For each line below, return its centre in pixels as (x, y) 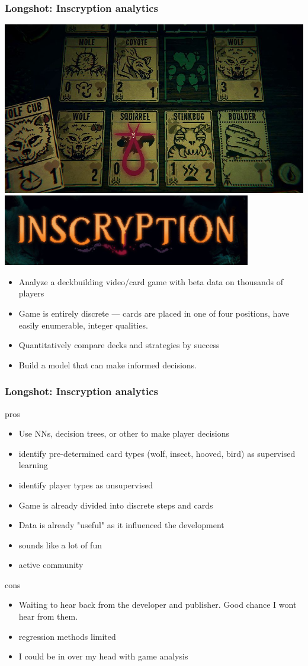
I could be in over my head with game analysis (103, 656)
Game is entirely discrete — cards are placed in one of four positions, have (154, 313)
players (31, 293)
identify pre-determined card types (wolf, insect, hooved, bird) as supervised (157, 453)
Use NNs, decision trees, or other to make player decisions (124, 433)
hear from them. (48, 616)
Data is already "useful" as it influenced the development (121, 525)
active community (51, 565)
